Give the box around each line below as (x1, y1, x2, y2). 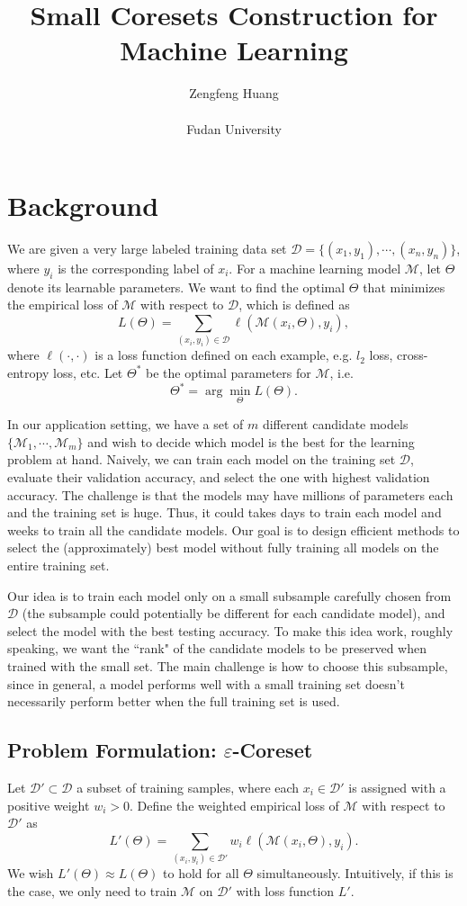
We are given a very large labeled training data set (7, 239, 287, 258)
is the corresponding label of (58, 259, 214, 278)
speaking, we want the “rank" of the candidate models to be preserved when (7, 639, 427, 658)
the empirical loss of (7, 295, 118, 314)
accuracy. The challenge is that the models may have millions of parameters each (7, 485, 454, 504)
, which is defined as (238, 295, 350, 314)
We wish (7, 864, 54, 883)
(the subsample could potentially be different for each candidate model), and (22, 604, 445, 623)
